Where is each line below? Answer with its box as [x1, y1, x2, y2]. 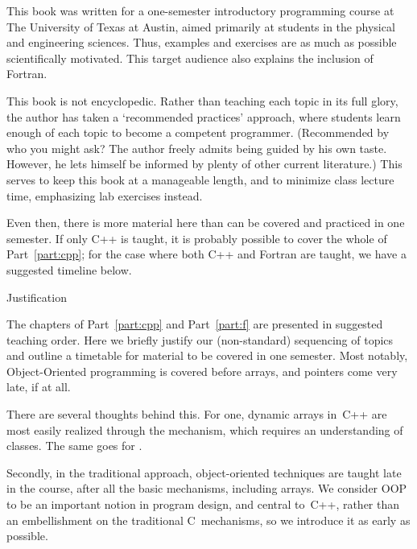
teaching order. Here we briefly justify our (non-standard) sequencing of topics [6, 331, 394, 348]
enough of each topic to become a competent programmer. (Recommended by [6, 124, 390, 141]
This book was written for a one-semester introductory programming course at [6, 2, 394, 19]
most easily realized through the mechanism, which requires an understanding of [6, 421, 403, 438]
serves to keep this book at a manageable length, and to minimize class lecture [6, 171, 394, 188]
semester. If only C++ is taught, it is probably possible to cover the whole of [6, 229, 387, 246]
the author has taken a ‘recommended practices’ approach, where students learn [6, 108, 401, 125]
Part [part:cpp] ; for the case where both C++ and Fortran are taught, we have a [6, 246, 407, 262]
